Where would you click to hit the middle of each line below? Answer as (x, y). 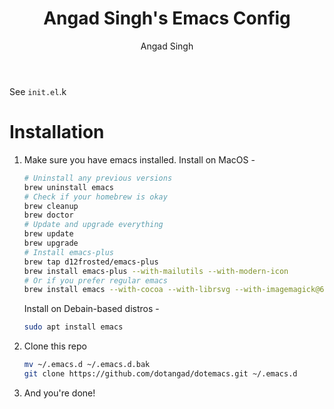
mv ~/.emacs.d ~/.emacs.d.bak (87, 365)
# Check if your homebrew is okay (95, 197)
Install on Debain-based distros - (91, 309)
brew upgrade (51, 243)
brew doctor (48, 215)
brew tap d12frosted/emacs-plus (91, 262)
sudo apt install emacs (73, 327)
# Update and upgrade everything (93, 225)
